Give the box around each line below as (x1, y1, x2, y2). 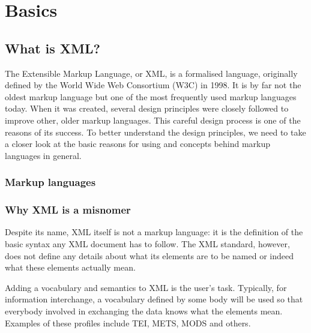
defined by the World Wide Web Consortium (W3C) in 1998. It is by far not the (5, 79, 301, 91)
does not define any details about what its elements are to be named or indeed (5, 249, 294, 262)
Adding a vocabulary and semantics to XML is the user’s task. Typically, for (5, 281, 287, 293)
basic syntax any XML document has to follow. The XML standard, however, (5, 237, 290, 250)
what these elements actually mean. (5, 261, 136, 274)
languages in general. (5, 149, 82, 161)
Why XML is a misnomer (5, 202, 131, 217)
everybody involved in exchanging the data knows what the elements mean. (5, 304, 283, 317)
